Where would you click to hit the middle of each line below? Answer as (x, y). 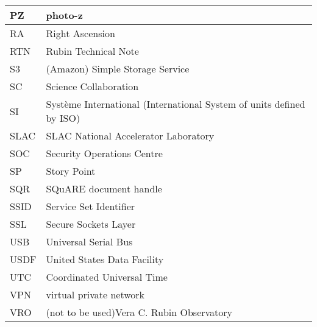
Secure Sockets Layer (91, 224)
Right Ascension (80, 33)
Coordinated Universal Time (107, 277)
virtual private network (95, 294)
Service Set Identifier (91, 206)
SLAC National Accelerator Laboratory (130, 135)
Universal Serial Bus (89, 241)
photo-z (64, 15)
